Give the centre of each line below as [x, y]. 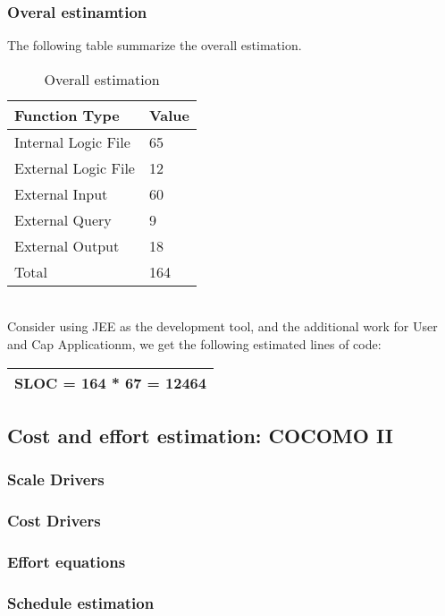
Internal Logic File [72, 141]
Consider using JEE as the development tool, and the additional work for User [222, 326]
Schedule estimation [81, 602]
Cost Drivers [54, 521]
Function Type [67, 115]
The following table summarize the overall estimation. [155, 45]
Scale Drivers [56, 479]
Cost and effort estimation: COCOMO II [200, 435]
